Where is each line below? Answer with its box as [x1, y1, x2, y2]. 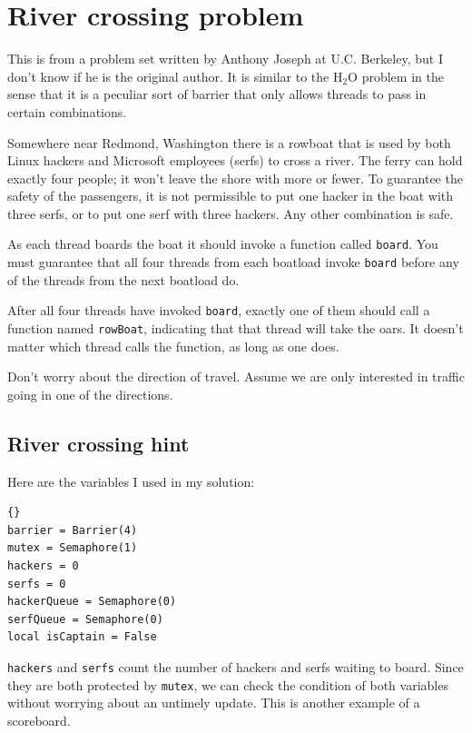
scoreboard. [7, 710, 71, 729]
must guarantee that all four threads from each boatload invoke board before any [7, 253, 459, 272]
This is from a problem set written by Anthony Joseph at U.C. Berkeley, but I [7, 49, 443, 68]
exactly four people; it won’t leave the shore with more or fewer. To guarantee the [7, 168, 463, 187]
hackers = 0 [7, 560, 79, 573]
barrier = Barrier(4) [7, 523, 138, 537]
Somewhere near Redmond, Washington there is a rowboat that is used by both [7, 133, 451, 152]
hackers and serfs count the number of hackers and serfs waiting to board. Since [7, 658, 464, 677]
